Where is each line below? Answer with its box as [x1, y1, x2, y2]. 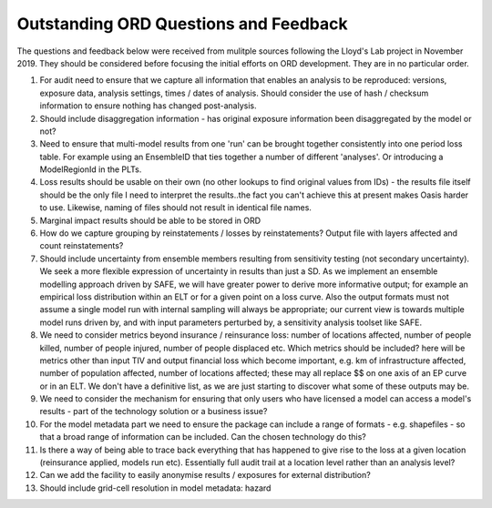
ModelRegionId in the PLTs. [39, 164, 142, 175]
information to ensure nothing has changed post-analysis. [39, 100, 257, 111]
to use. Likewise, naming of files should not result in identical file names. [39, 202, 312, 213]
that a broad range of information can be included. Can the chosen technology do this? [39, 432, 366, 442]
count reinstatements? [39, 240, 124, 251]
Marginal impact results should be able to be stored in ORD [39, 215, 261, 226]
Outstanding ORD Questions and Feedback [16, 14, 348, 34]
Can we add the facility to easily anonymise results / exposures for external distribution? [39, 470, 371, 481]
